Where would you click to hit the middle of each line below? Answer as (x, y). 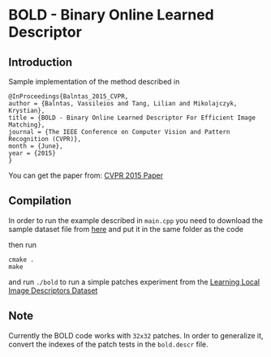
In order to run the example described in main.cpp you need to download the (136, 220)
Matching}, (27, 125)
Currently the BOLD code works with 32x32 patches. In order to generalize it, (136, 335)
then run (23, 244)
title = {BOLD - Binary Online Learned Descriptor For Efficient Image (132, 118)
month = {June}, (36, 146)
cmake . (22, 260)
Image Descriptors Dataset (53, 290)
